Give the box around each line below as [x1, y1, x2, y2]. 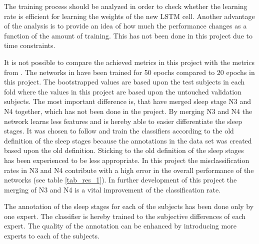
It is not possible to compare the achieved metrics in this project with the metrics [4, 56, 255, 67]
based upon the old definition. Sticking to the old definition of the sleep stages [4, 145, 244, 155]
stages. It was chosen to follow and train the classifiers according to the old [4, 125, 234, 136]
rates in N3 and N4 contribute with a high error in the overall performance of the [4, 164, 254, 175]
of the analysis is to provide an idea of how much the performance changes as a [4, 20, 247, 31]
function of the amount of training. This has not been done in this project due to [4, 30, 252, 40]
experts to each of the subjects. [4, 230, 99, 241]
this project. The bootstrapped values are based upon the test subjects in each [4, 76, 245, 87]
